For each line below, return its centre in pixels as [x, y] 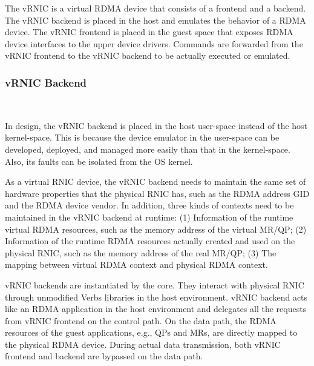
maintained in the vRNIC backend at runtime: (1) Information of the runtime [149, 217]
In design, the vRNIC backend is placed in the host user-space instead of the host [156, 125]
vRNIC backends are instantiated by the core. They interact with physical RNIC [155, 284]
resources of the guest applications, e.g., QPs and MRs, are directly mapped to [151, 332]
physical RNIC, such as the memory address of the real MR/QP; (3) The [141, 252]
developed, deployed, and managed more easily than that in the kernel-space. [148, 149]
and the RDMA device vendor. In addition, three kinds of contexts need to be [149, 205]
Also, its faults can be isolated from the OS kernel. [99, 161]
